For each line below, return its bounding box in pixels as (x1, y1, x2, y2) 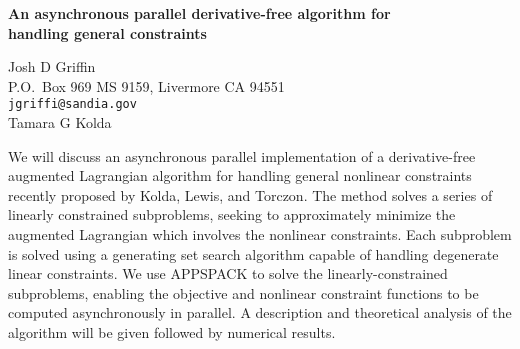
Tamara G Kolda (8, 112, 112, 133)
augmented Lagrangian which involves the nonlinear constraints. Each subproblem (8, 224, 512, 244)
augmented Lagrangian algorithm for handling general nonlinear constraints (8, 165, 472, 186)
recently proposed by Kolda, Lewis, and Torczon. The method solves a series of (8, 184, 493, 205)
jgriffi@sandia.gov (8, 97, 137, 112)
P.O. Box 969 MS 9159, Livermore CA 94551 (8, 75, 285, 96)
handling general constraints (8, 22, 207, 43)
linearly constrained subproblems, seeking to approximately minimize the (8, 204, 456, 225)
